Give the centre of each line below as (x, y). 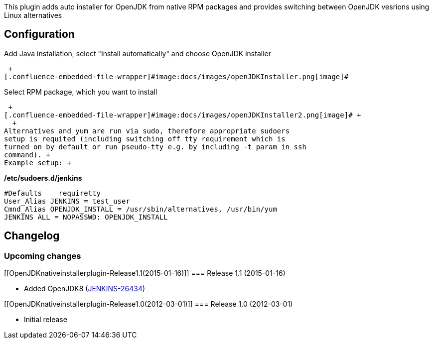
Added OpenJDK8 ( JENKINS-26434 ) (85, 289)
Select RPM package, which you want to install (81, 92)
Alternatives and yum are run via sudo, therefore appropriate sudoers (147, 131)
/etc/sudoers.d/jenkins (43, 178)
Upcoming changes (43, 256)
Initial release (46, 320)
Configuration (39, 34)
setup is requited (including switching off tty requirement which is (145, 139)
